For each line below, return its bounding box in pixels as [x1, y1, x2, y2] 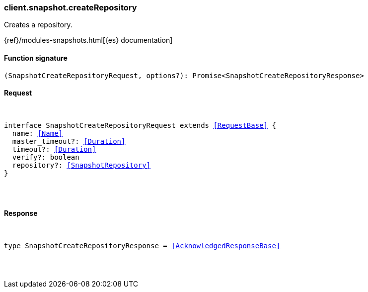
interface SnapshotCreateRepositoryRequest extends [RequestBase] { [4, 121, 276, 129]
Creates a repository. [4, 20, 73, 29]
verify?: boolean [12, 153, 79, 161]
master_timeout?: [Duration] [12, 137, 126, 145]
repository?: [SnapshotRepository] [12, 161, 151, 169]
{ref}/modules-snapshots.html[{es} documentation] [4, 36, 173, 45]
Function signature [4, 53, 68, 62]
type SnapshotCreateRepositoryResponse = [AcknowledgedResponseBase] [4, 242, 281, 250]
